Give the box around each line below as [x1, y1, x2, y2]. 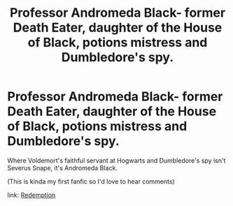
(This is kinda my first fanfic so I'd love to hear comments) [7, 177, 175, 186]
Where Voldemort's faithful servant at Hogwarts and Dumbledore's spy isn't [7, 156, 226, 165]
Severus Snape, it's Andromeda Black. [7, 163, 118, 172]
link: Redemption [7, 191, 56, 199]
